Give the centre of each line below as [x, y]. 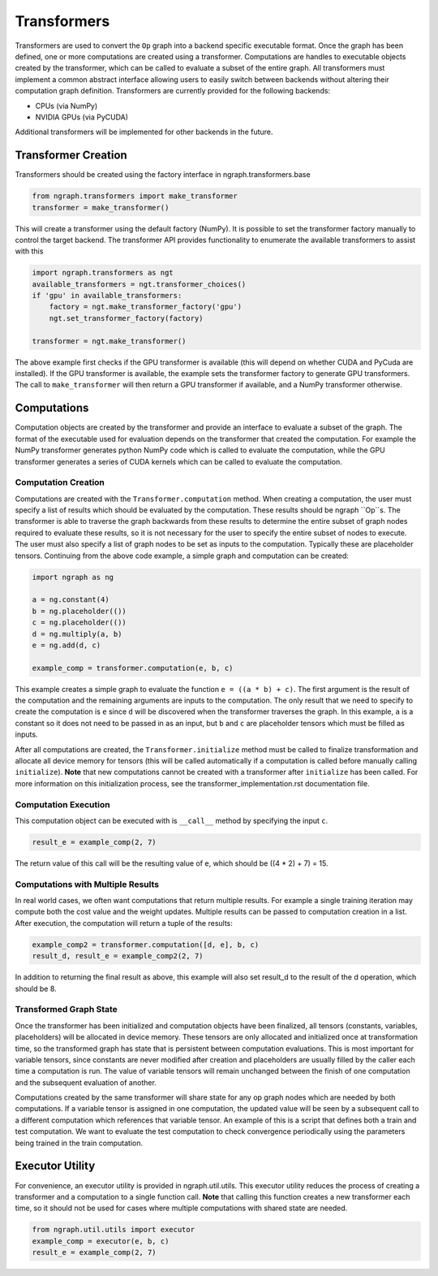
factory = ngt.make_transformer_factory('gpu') [146, 307]
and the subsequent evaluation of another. [86, 1082]
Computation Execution [62, 804]
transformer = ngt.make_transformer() [109, 341]
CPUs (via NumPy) [67, 106]
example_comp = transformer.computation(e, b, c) [133, 668]
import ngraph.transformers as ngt [103, 273]
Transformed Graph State [66, 1010]
